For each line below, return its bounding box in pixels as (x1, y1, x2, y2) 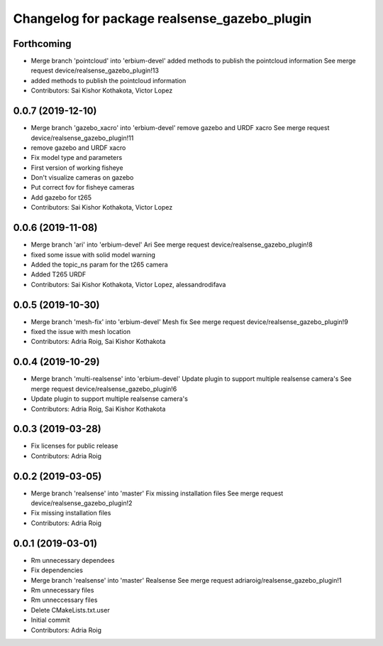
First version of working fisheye (30, 163, 123, 172)
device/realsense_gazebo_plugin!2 (30, 499, 133, 507)
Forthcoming (13, 38, 72, 50)
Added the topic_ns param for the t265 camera (30, 260, 168, 269)
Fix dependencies (30, 566, 83, 575)
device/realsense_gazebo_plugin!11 (30, 134, 134, 142)
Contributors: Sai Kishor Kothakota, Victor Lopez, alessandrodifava (30, 280, 226, 289)
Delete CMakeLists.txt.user (30, 605, 110, 614)
